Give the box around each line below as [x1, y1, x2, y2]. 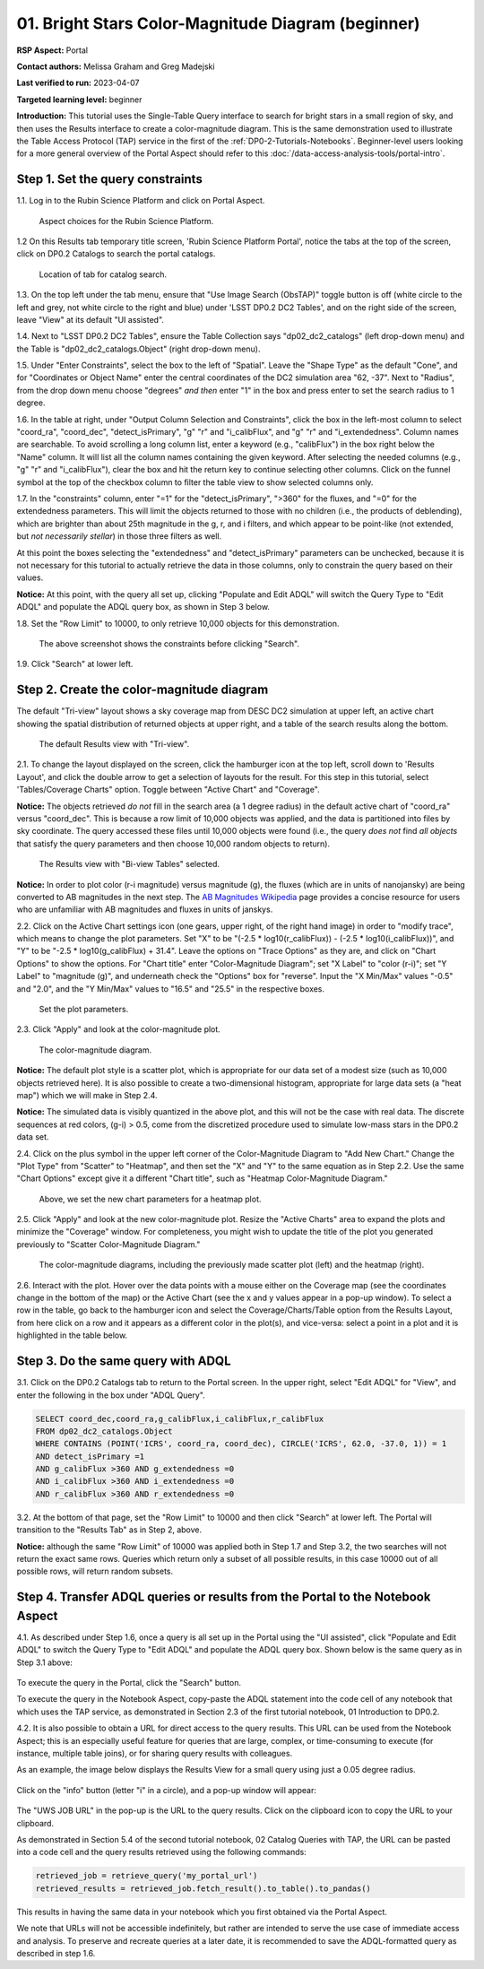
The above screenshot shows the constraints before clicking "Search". [39, 638, 300, 649]
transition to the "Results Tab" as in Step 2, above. [16, 1524, 203, 1535]
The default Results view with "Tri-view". [39, 738, 190, 749]
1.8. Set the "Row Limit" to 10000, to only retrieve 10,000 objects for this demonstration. [16, 618, 340, 629]
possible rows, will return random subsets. [16, 1566, 174, 1577]
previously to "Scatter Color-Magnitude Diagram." [16, 1238, 201, 1250]
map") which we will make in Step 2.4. [16, 1089, 158, 1100]
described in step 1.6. [16, 1947, 96, 1958]
